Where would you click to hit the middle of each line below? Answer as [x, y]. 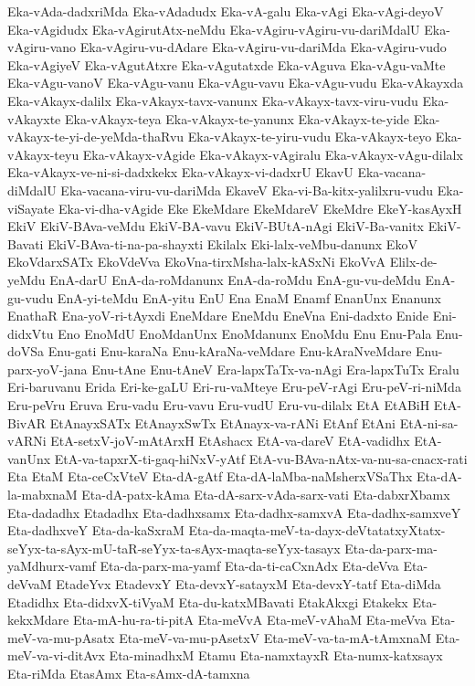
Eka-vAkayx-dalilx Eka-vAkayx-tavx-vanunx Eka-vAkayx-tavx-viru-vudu [213, 100]
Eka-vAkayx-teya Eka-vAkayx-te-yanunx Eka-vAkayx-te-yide [237, 118]
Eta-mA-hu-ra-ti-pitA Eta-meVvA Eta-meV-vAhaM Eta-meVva [249, 620]
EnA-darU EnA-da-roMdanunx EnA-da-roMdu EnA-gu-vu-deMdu [235, 279]
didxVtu [31, 333]
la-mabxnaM [42, 495]
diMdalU [32, 190]
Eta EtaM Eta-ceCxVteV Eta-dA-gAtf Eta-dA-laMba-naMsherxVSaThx [210, 476]
